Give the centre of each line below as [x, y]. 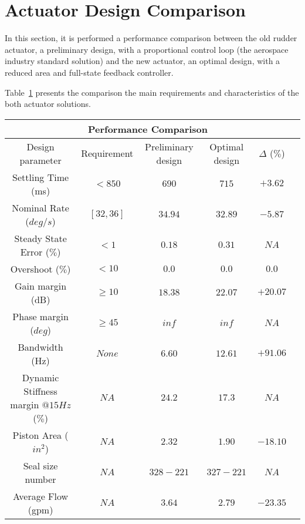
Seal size [40, 465]
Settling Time [41, 177]
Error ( [35, 251]
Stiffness [40, 391]
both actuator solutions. [48, 104]
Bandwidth [40, 347]
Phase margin [40, 316]
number [40, 479]
